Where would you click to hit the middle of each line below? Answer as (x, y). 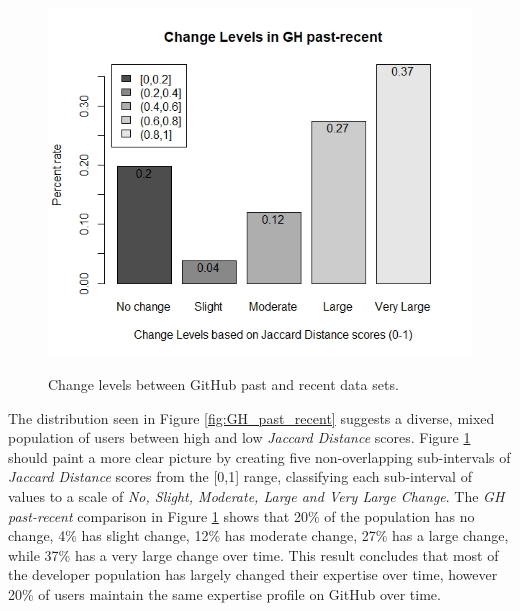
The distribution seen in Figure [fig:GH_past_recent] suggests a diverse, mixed (251, 417)
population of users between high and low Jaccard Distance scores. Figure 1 (239, 437)
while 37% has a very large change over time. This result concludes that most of (253, 554)
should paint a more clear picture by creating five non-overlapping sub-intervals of (259, 456)
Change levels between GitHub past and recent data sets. (223, 384)
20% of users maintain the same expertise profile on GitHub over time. (224, 593)
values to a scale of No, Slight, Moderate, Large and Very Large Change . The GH (256, 495)
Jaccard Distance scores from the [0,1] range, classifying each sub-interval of (240, 476)
